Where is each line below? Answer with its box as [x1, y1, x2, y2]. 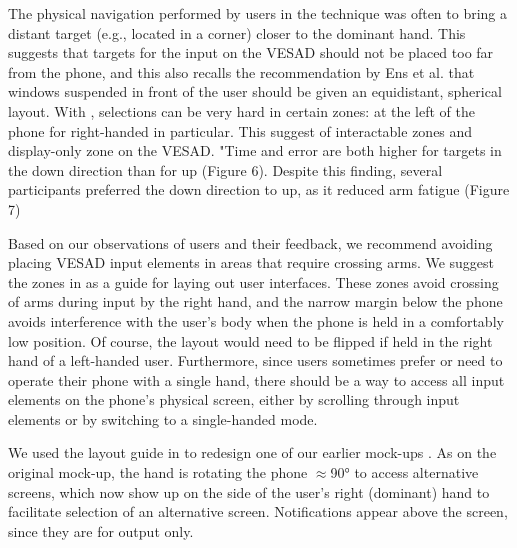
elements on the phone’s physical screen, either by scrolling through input [8, 389, 460, 410]
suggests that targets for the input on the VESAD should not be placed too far [8, 42, 494, 63]
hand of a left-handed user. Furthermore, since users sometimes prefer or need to [8, 350, 503, 371]
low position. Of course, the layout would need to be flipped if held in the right [8, 330, 493, 351]
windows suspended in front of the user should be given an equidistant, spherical [8, 81, 502, 102]
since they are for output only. [8, 520, 194, 541]
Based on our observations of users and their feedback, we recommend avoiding [8, 232, 493, 253]
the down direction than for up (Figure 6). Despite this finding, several [8, 159, 443, 180]
